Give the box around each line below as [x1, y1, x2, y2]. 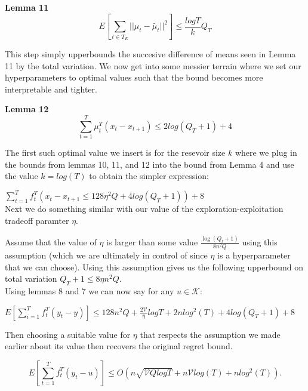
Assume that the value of [5, 235, 97, 248]
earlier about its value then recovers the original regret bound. [5, 340, 233, 352]
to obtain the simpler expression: [89, 170, 209, 182]
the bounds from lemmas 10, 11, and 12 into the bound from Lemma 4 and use [5, 158, 294, 170]
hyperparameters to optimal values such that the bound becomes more [5, 71, 263, 84]
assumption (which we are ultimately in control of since [5, 249, 208, 261]
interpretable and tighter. [5, 82, 97, 95]
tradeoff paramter [5, 214, 69, 227]
